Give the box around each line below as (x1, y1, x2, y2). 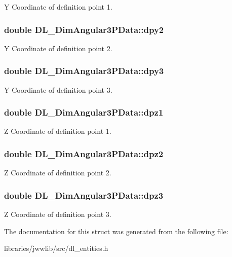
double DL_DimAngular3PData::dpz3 (4, 189, 164, 201)
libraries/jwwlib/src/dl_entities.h (4, 243, 108, 253)
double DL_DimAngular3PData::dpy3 (4, 64, 164, 77)
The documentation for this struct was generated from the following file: (4, 226, 228, 236)
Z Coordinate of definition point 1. (4, 126, 111, 136)
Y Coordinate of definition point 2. (4, 43, 112, 53)
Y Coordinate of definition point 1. (4, 2, 112, 12)
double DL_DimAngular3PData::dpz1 (4, 106, 164, 119)
